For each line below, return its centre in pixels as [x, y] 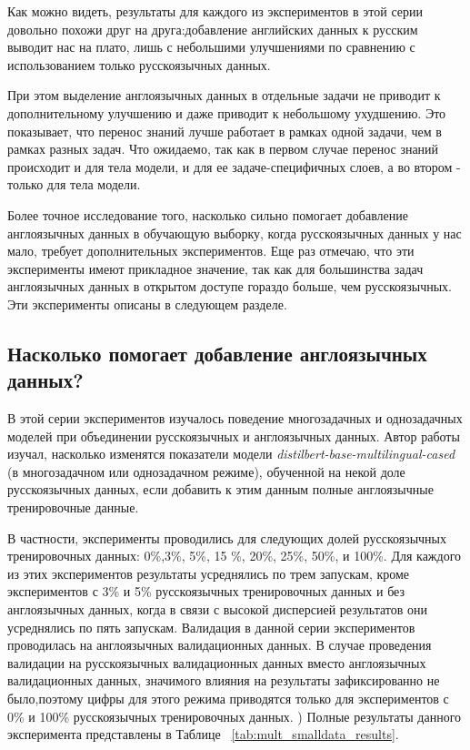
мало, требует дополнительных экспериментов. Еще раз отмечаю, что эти [211, 251]
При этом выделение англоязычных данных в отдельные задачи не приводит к [224, 95]
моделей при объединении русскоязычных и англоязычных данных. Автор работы [234, 436]
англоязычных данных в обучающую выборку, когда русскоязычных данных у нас [235, 233]
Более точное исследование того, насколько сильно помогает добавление [208, 214]
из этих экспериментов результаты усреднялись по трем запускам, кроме [209, 573]
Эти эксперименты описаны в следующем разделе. [147, 304]
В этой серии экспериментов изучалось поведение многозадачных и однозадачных [235, 418]
